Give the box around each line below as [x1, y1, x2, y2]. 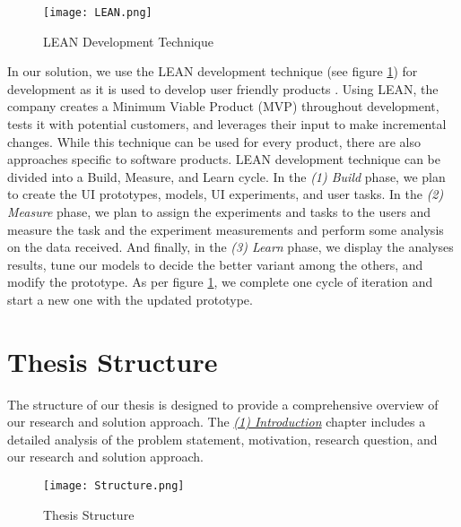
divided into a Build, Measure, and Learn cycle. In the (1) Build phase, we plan [7, 167, 446, 186]
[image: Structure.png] [43, 479, 185, 493]
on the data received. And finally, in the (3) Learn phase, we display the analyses [7, 238, 454, 256]
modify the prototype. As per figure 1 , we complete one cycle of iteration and [7, 272, 433, 291]
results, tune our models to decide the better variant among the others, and [7, 255, 423, 273]
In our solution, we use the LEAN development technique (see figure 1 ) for [7, 62, 418, 81]
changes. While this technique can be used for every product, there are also [7, 132, 421, 151]
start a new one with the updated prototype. [7, 289, 253, 308]
